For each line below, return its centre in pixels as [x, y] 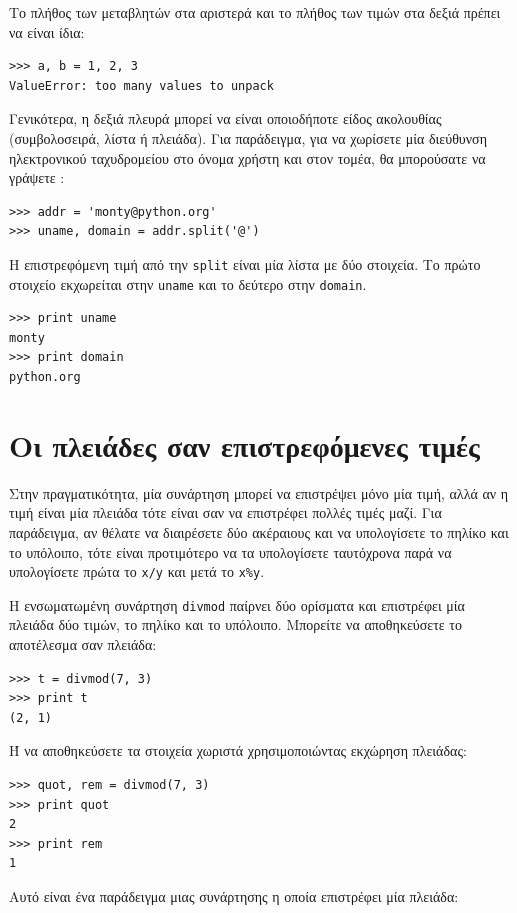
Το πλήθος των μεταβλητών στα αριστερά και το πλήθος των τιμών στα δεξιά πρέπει [255, 12]
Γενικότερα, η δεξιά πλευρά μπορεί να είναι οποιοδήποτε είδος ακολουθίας [225, 118]
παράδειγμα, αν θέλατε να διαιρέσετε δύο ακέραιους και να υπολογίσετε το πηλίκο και [259, 531]
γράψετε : [37, 177]
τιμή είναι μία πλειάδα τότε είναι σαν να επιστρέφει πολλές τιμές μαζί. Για [225, 512]
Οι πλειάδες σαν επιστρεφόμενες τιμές [244, 444]
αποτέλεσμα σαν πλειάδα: [83, 644]
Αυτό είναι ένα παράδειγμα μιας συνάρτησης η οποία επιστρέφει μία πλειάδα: [234, 895]
